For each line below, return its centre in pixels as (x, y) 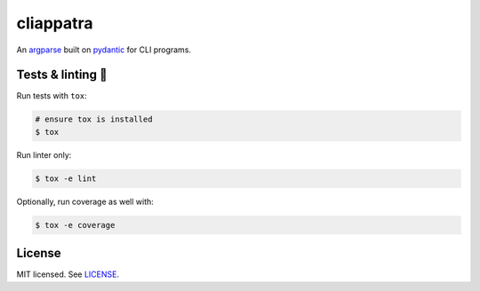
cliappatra (55, 23)
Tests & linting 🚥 (62, 75)
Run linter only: (44, 154)
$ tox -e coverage (75, 225)
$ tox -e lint (66, 178)
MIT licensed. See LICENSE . (68, 274)
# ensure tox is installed (94, 119)
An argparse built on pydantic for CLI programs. (104, 50)
